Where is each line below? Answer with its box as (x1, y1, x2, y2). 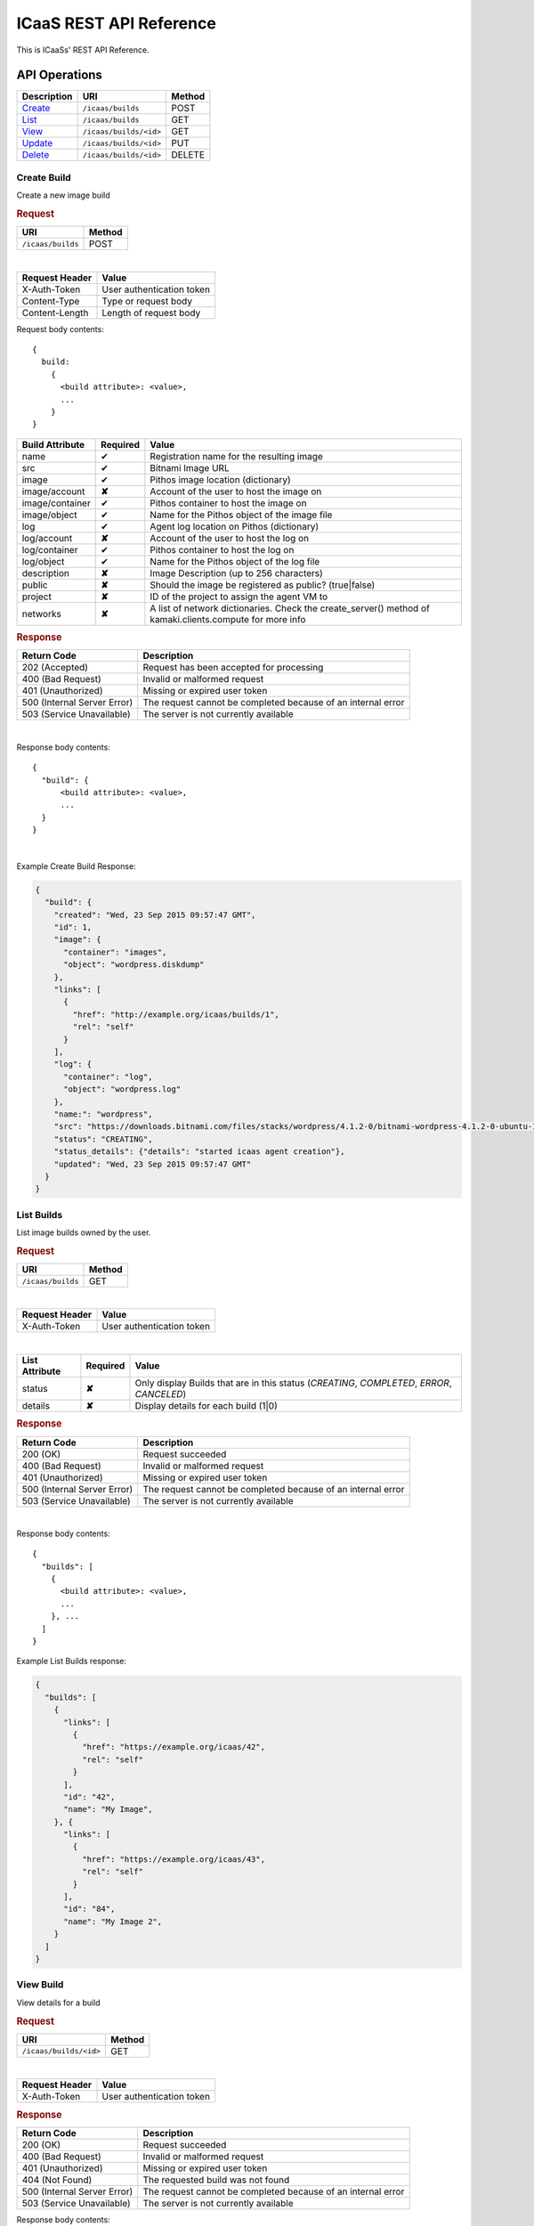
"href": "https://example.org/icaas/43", (81, 1854, 266, 1864)
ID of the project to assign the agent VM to (150, 590, 328, 603)
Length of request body (101, 306, 201, 319)
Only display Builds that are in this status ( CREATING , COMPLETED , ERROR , (134, 1377, 453, 1389)
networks (21, 607, 61, 620)
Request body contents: (16, 323, 104, 334)
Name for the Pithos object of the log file (150, 555, 320, 567)
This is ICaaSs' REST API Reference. (16, 45, 150, 55)
